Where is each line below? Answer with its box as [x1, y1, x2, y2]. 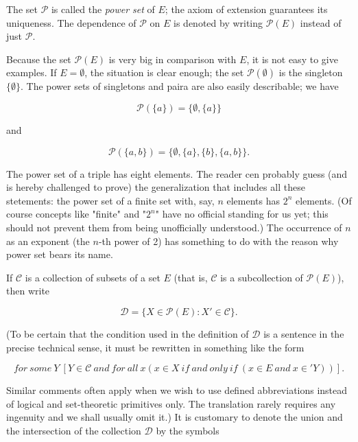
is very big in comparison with [108, 51, 237, 66]
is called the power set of [51, 2, 155, 16]
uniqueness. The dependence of [6, 15, 136, 30]
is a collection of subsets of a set [25, 270, 160, 284]
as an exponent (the [6, 233, 90, 248]
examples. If [6, 65, 57, 80]
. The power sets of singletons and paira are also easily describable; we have [21, 79, 339, 93]
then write [6, 283, 50, 298]
